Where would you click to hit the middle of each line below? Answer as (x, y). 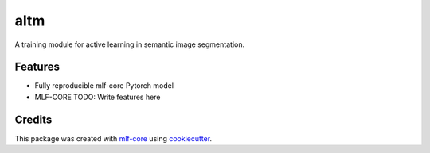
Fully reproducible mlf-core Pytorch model (104, 86)
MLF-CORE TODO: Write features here (98, 97)
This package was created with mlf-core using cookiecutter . (113, 138)
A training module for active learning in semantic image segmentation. (130, 44)
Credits (33, 119)
